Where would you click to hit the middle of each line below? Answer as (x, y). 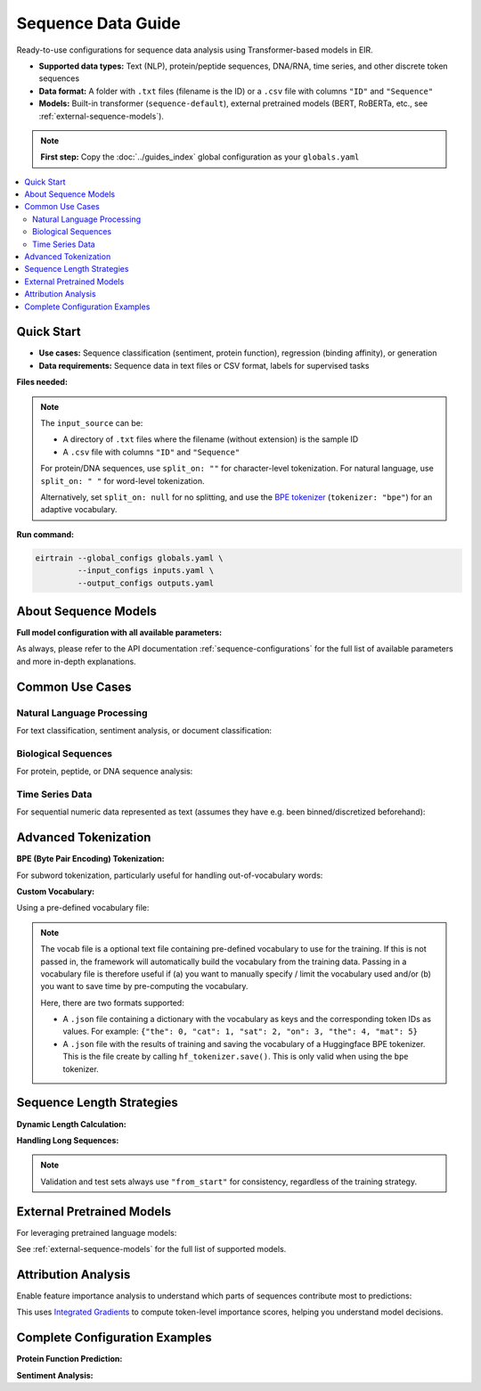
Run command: (45, 534)
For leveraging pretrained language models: (97, 1232)
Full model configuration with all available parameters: (119, 633)
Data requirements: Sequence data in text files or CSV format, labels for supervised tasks (204, 365)
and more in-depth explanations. (77, 661)
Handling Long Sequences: (68, 1140)
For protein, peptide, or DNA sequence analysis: (105, 772)
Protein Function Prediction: (69, 1359)
